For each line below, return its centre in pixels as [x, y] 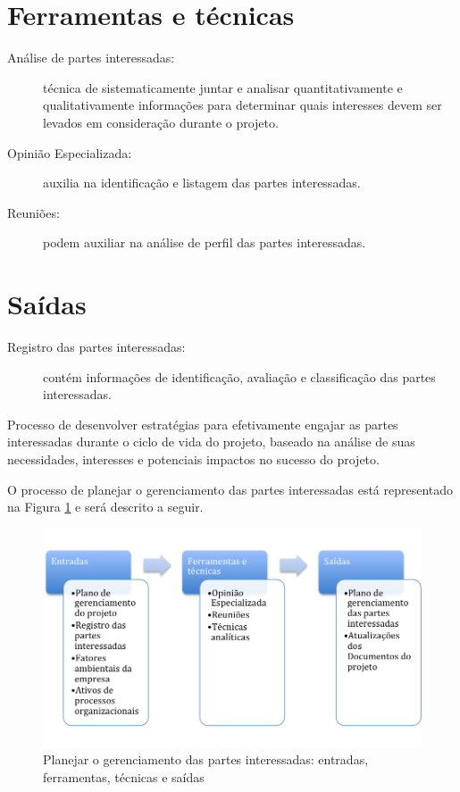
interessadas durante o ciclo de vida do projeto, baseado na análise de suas [211, 442]
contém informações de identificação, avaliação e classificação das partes [239, 376]
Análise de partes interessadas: [91, 58]
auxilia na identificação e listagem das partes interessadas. [202, 183]
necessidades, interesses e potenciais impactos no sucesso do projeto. [193, 459]
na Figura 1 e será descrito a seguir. [105, 507]
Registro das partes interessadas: [96, 346]
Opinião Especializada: [70, 152]
